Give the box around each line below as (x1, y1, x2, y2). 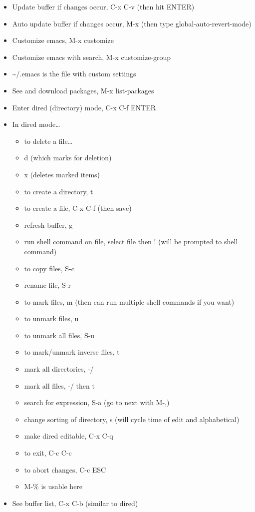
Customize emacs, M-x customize (12, 35, 114, 45)
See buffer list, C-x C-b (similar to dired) (12, 498, 138, 508)
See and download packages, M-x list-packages (12, 85, 154, 95)
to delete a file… (24, 135, 73, 146)
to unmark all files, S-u (24, 330, 95, 340)
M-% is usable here (24, 481, 83, 492)
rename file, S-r (24, 280, 71, 290)
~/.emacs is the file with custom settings (12, 68, 136, 79)
